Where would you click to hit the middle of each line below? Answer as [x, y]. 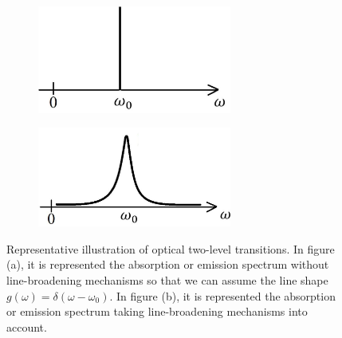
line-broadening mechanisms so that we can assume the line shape [167, 280]
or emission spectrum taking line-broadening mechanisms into [157, 311]
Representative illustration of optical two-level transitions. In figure [171, 248]
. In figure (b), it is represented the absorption [222, 295]
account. [27, 326]
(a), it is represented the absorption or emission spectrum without [168, 264]
